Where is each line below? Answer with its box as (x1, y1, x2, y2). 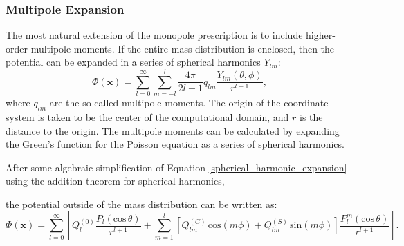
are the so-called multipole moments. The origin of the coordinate (49, 95, 329, 110)
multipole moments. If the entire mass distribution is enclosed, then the (30, 41, 335, 55)
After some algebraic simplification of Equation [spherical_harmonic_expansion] (6, 160, 347, 174)
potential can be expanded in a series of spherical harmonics (6, 55, 261, 69)
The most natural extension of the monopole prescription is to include (6, 28, 303, 42)
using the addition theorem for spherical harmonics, (6, 173, 225, 188)
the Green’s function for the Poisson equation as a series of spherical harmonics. (6, 137, 345, 151)
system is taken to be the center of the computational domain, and (6, 109, 289, 124)
